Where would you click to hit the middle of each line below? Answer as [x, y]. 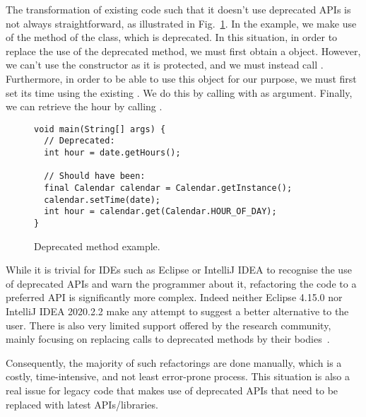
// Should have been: [95, 176]
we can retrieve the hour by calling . [84, 106]
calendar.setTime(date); [102, 200]
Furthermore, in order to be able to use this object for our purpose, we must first [181, 78]
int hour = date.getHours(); [112, 153]
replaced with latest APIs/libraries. [82, 404]
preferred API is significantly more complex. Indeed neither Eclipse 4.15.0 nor [174, 297]
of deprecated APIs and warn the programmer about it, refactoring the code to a [181, 283]
